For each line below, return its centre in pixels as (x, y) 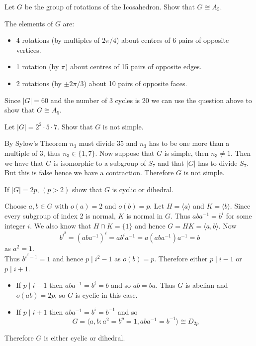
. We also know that (61, 225)
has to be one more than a (189, 143)
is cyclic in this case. (106, 295)
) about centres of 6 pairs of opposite (172, 40)
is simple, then (186, 153)
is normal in (145, 215)
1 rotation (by (38, 66)
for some (239, 215)
